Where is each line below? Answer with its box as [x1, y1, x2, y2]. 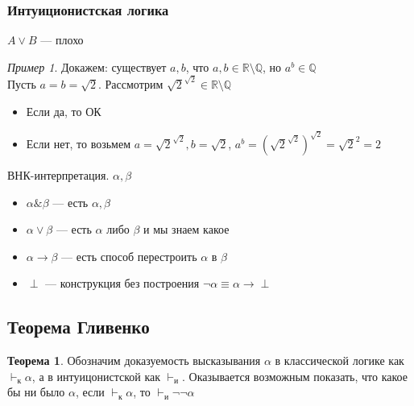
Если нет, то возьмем [26, 135, 131, 151]
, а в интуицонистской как [31, 367, 160, 384]
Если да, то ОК [26, 102, 101, 119]
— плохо [40, 31, 84, 48]
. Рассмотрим [98, 75, 164, 92]
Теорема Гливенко [7, 314, 150, 339]
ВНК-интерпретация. [7, 166, 110, 183]
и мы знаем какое [143, 221, 230, 238]
